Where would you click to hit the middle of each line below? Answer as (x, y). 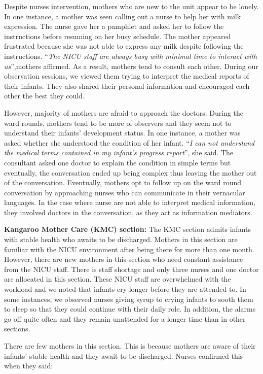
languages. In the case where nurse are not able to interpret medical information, (130, 202)
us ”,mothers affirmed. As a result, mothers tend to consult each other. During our (131, 66)
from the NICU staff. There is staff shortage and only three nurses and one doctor (131, 269)
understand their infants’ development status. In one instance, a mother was (122, 133)
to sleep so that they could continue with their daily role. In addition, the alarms (130, 309)
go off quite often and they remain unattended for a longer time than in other (125, 318)
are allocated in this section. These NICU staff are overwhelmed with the (118, 279)
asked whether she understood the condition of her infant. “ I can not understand (129, 142)
